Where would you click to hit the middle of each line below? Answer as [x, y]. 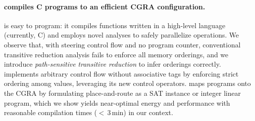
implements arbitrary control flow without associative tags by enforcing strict [121, 73]
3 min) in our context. [140, 112]
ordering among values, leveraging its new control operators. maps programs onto [127, 83]
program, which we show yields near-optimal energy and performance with [117, 102]
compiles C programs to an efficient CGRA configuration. [105, 6]
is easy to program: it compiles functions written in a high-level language [115, 25]
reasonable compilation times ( [51, 112]
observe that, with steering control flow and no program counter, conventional [122, 44]
